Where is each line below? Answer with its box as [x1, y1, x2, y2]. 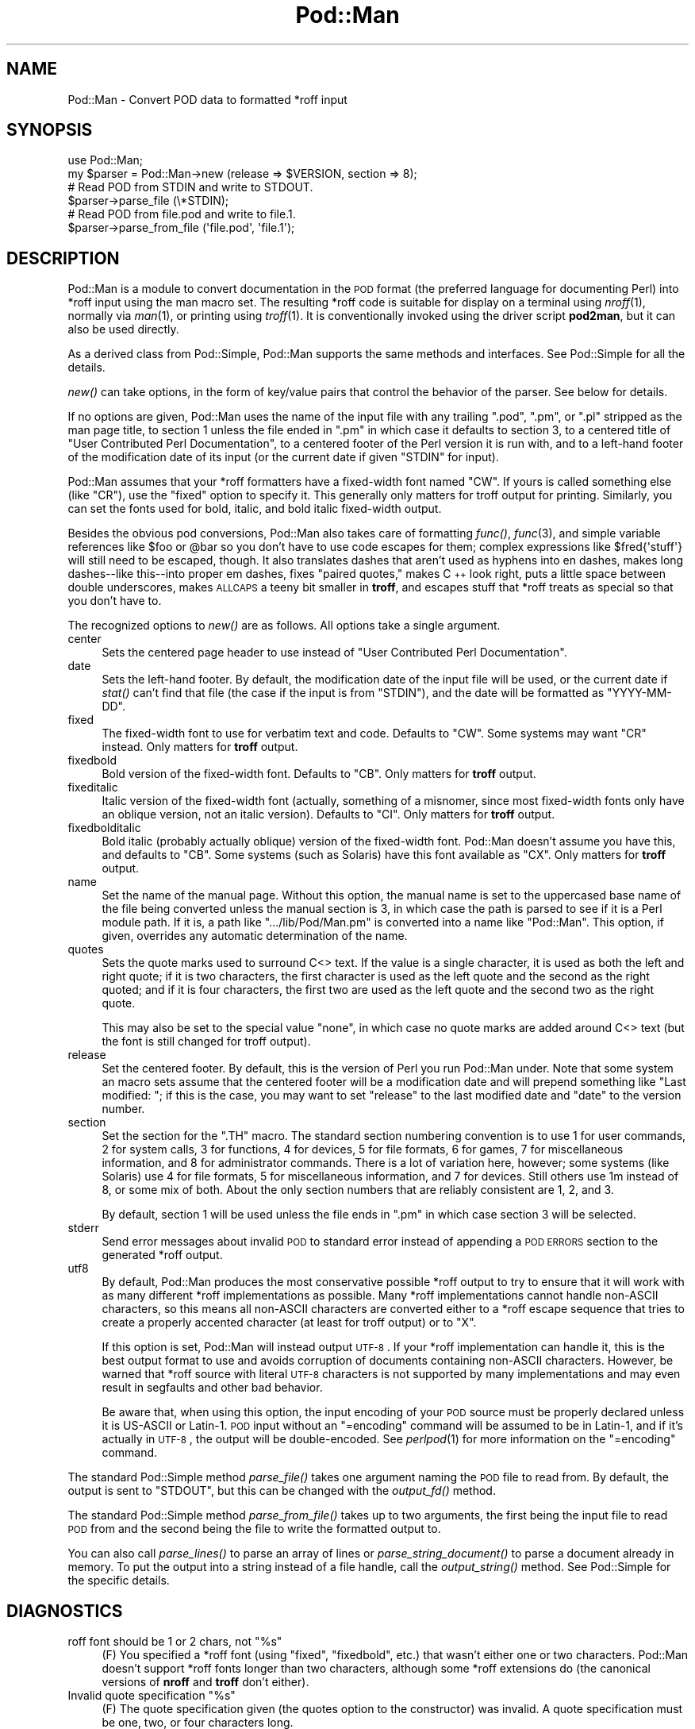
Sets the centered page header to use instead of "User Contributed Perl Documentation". [102, 645, 567, 660]
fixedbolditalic [67, 821, 141, 835]
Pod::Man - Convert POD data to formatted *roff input [67, 92, 347, 106]
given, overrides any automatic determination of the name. [102, 929, 408, 943]
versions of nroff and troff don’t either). [102, 1675, 309, 1689]
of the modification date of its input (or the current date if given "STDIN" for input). [67, 450, 499, 464]
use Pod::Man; [67, 153, 144, 168]
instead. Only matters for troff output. [102, 740, 298, 754]
